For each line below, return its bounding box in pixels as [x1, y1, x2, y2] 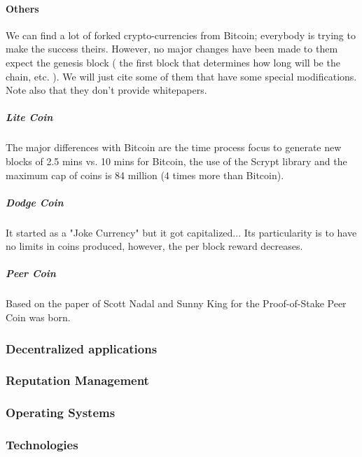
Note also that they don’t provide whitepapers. [6, 83, 207, 97]
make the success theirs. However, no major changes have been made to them [6, 41, 338, 56]
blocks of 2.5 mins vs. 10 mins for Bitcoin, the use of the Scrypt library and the [6, 153, 347, 168]
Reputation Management [6, 372, 149, 389]
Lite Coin [6, 110, 53, 125]
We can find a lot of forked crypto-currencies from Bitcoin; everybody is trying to [6, 27, 356, 42]
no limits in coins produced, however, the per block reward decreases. [6, 239, 303, 253]
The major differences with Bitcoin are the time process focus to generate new [6, 140, 342, 155]
